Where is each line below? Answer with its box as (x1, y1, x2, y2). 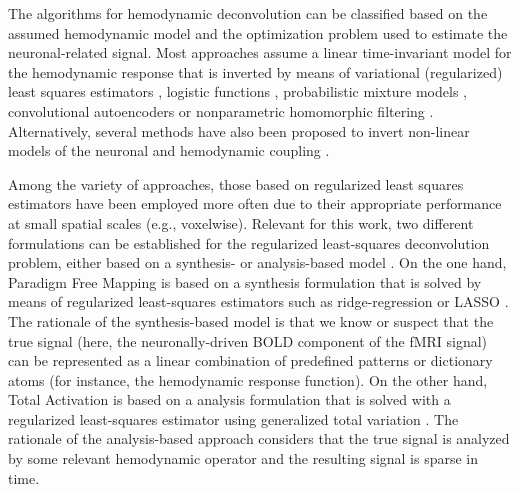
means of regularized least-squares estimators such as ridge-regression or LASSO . (8, 291, 509, 312)
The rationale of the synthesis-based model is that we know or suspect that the (8, 310, 494, 331)
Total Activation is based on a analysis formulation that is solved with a (8, 389, 451, 410)
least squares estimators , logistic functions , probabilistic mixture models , (8, 81, 467, 102)
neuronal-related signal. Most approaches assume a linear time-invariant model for (8, 42, 512, 63)
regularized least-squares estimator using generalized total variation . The (8, 408, 459, 429)
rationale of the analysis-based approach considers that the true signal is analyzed (8, 428, 510, 449)
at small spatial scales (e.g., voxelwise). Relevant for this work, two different (8, 212, 474, 233)
